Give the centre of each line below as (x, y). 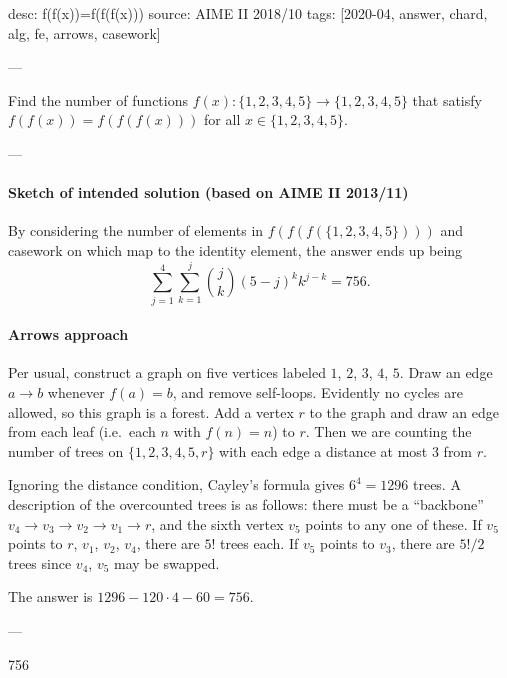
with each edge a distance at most (323, 450)
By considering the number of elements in (136, 230)
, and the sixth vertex (217, 523)
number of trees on (66, 450)
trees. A (436, 484)
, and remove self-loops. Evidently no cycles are (317, 392)
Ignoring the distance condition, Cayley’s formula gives (176, 484)
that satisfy (447, 99)
